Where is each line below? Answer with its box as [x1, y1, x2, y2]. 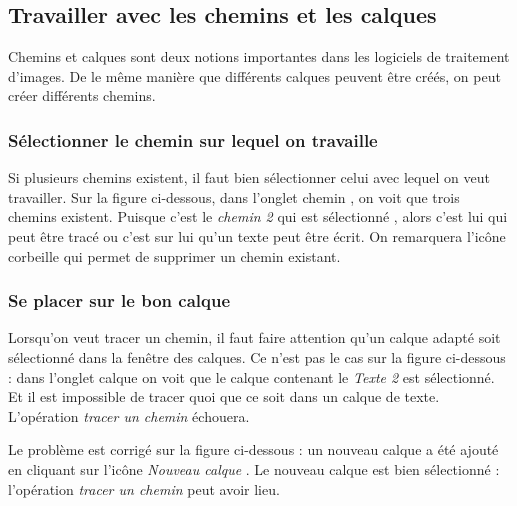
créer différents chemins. [8, 85, 156, 106]
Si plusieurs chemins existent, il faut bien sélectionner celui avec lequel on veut [8, 167, 490, 188]
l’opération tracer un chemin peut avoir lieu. [8, 478, 280, 499]
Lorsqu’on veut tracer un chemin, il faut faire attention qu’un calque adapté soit [8, 327, 501, 348]
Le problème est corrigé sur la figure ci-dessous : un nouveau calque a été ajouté [8, 439, 499, 460]
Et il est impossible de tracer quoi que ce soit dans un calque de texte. [8, 386, 440, 407]
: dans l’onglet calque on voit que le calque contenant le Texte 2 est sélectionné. [8, 366, 495, 387]
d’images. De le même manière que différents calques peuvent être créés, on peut [8, 65, 501, 86]
